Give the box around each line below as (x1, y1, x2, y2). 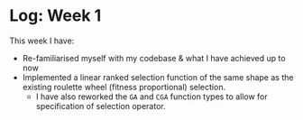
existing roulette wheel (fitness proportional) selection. (22, 81, 226, 92)
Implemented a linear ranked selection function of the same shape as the (22, 71, 294, 82)
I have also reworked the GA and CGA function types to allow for (35, 91, 268, 102)
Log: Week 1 (9, 5, 102, 26)
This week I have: (9, 35, 75, 46)
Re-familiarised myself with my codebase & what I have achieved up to (22, 52, 286, 63)
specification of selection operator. (35, 100, 166, 111)
